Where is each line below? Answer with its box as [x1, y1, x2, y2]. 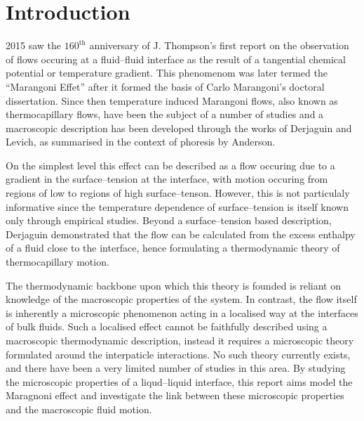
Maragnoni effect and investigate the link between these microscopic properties [6, 388, 344, 403]
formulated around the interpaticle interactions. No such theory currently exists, [6, 346, 351, 361]
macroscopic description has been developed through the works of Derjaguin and [6, 120, 352, 135]
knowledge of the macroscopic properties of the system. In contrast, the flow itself [6, 292, 357, 306]
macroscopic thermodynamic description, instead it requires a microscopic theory [6, 333, 354, 347]
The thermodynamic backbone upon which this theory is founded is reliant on [6, 278, 341, 292]
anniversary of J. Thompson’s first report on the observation [89, 38, 349, 53]
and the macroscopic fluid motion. [6, 401, 152, 416]
